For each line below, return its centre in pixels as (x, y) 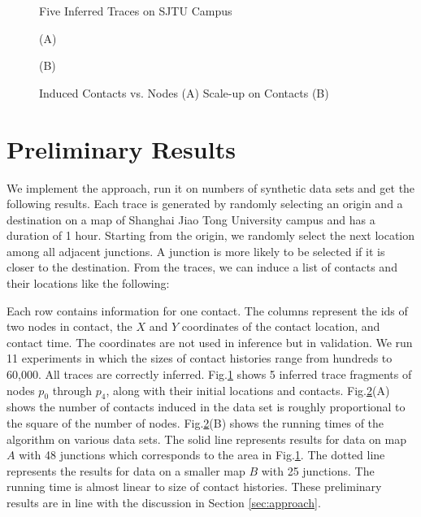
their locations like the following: (88, 283)
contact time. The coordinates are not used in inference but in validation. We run (210, 342)
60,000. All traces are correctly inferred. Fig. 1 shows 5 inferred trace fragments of (209, 374)
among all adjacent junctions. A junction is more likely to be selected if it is (196, 251)
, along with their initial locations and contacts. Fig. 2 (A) (248, 390)
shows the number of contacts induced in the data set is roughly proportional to (206, 407)
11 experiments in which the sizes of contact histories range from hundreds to (200, 358)
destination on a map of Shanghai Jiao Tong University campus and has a (191, 219)
